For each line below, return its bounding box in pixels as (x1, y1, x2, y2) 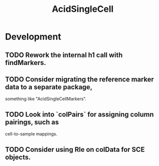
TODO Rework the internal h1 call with (5, 51, 123, 59)
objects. (5, 153, 31, 161)
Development (5, 31, 62, 42)
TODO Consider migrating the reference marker (5, 75, 154, 83)
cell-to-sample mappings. (5, 131, 58, 137)
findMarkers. (5, 58, 46, 67)
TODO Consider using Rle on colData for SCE (5, 145, 145, 154)
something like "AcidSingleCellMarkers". (5, 96, 87, 102)
